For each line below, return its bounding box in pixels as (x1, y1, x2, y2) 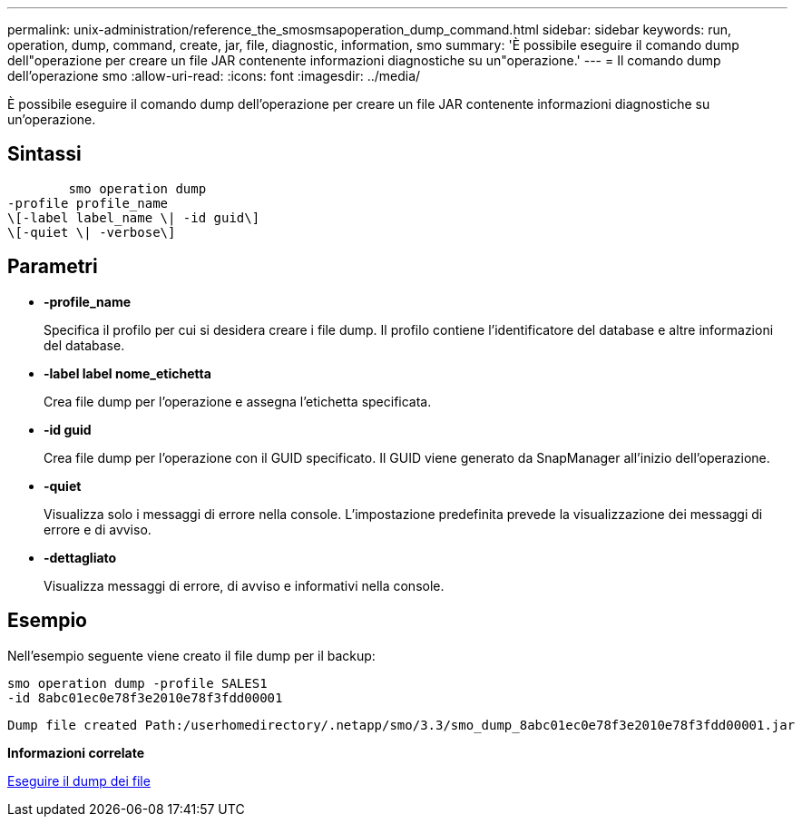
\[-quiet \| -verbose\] (7, 224, 176, 240)
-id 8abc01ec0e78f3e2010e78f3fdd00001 (7, 690, 283, 705)
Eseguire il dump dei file (7, 772, 151, 789)
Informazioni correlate (7, 744, 145, 760)
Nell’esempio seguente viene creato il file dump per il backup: (7, 647, 376, 663)
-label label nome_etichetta (44, 365, 211, 381)
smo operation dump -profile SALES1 (7, 675, 268, 691)
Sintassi (7, 142, 82, 166)
